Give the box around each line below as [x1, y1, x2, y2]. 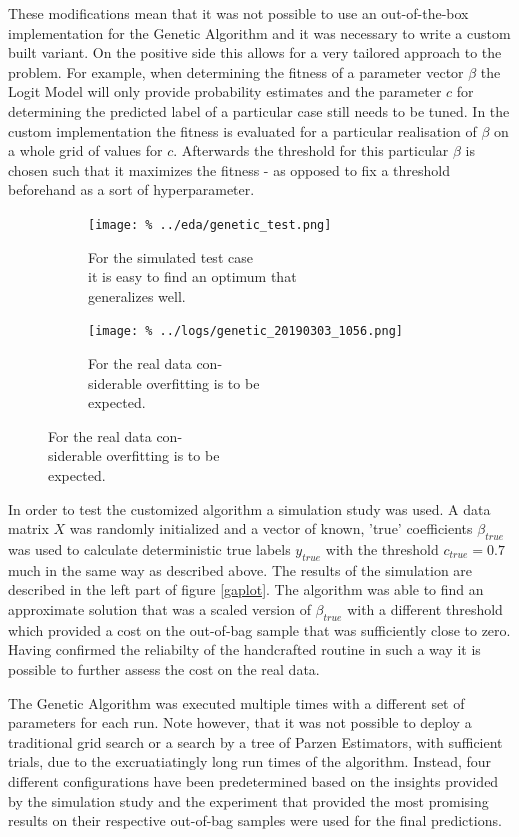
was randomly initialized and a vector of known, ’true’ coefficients [69, 518, 473, 539]
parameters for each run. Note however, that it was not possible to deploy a [8, 712, 472, 733]
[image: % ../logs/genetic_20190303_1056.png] [88, 324, 403, 339]
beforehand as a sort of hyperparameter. [8, 179, 255, 200]
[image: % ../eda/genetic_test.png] [88, 217, 332, 232]
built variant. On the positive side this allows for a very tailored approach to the [8, 42, 502, 63]
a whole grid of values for [8, 140, 163, 161]
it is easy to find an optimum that [88, 266, 297, 287]
